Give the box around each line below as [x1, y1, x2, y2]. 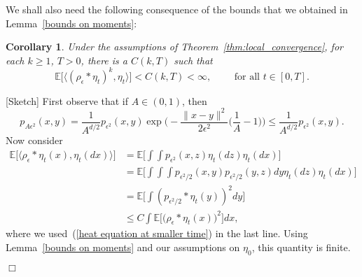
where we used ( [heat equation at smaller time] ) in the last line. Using [6, 226, 308, 241]
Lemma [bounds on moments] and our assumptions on [6, 240, 240, 255]
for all [234, 71, 260, 82]
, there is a [81, 52, 127, 67]
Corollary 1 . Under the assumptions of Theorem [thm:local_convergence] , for [6, 39, 343, 54]
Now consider [6, 133, 63, 148]
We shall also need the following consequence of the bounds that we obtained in [6, 2, 348, 16]
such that [174, 52, 213, 67]
